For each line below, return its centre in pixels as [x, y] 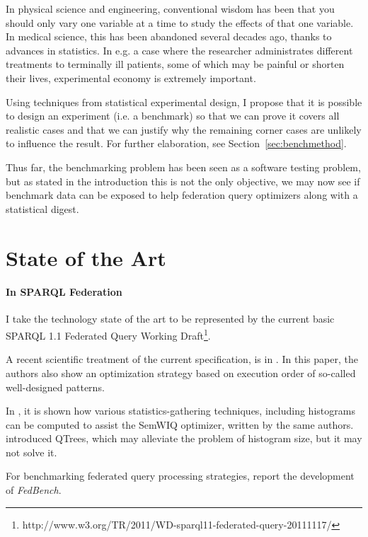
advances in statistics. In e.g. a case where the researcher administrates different [179, 50]
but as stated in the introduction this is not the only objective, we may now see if [183, 181]
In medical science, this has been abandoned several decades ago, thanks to [169, 36]
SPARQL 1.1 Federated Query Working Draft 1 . [108, 334]
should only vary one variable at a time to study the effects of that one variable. [180, 22]
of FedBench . [34, 490]
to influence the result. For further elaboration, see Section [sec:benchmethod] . [176, 143]
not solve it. [31, 452]
